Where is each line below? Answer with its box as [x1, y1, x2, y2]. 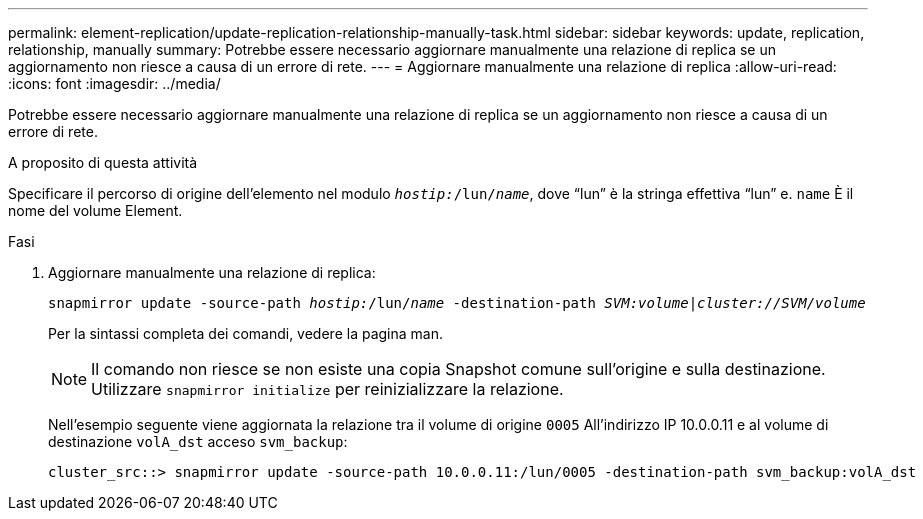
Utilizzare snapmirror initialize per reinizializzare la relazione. [91, 379, 564, 399]
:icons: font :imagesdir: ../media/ [8, 75, 221, 92]
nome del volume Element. [8, 202, 183, 219]
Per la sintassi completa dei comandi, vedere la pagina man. [48, 325, 443, 342]
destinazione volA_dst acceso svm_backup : [48, 433, 348, 450]
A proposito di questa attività [8, 154, 198, 171]
